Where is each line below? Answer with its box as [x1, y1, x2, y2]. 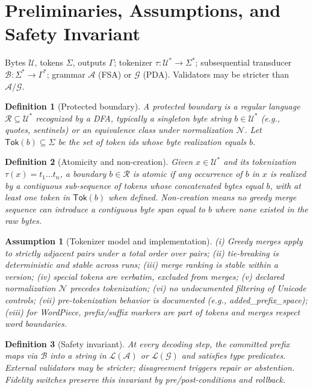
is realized [270, 167, 306, 180]
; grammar [46, 67, 85, 80]
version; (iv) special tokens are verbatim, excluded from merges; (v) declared [5, 270, 284, 282]
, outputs [72, 56, 107, 69]
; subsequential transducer [195, 56, 292, 69]
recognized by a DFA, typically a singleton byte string [36, 111, 232, 124]
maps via [5, 349, 38, 362]
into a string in [50, 349, 107, 362]
